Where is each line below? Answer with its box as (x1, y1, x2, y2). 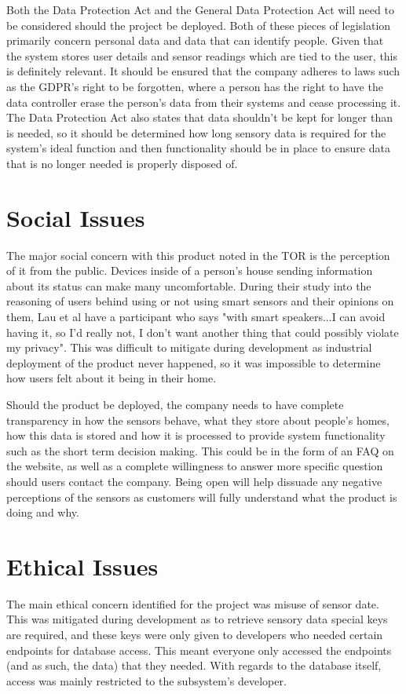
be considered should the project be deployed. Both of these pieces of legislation (6, 16, 391, 33)
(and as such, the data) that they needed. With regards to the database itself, (6, 657, 382, 674)
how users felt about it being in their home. (6, 370, 217, 386)
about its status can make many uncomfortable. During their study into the (6, 277, 371, 294)
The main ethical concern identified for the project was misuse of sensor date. (6, 595, 379, 612)
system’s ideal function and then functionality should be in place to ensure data (6, 140, 390, 156)
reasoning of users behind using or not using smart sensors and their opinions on (6, 293, 394, 309)
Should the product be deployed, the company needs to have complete (6, 396, 344, 412)
